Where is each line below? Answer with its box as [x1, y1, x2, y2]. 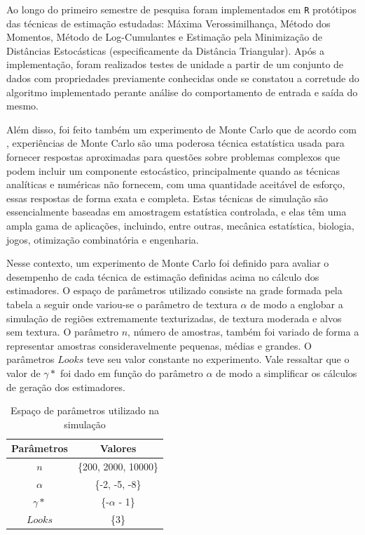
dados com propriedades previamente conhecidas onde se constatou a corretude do [6, 71, 359, 86]
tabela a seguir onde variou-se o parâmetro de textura [6, 296, 237, 311]
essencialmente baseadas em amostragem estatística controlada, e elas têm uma [6, 204, 347, 219]
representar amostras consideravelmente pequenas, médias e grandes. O [6, 338, 312, 352]
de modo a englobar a [250, 296, 343, 311]
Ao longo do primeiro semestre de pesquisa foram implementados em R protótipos [6, 2, 357, 16]
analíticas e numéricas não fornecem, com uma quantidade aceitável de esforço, [6, 177, 345, 192]
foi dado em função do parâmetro [60, 365, 203, 380]
